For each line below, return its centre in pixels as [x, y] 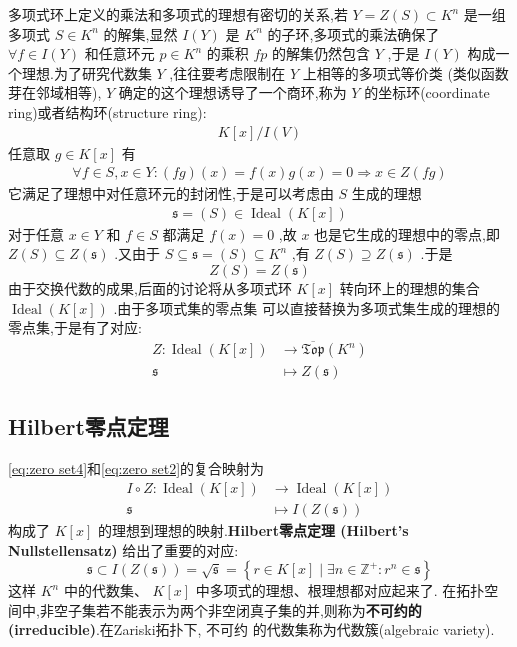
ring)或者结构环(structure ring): [107, 111]
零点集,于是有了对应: [75, 327]
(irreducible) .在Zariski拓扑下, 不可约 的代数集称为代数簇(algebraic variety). [251, 629]
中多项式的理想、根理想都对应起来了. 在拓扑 [340, 590]
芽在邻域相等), [55, 92]
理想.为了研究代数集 [86, 72]
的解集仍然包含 [321, 53]
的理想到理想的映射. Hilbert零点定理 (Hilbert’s [253, 529]
